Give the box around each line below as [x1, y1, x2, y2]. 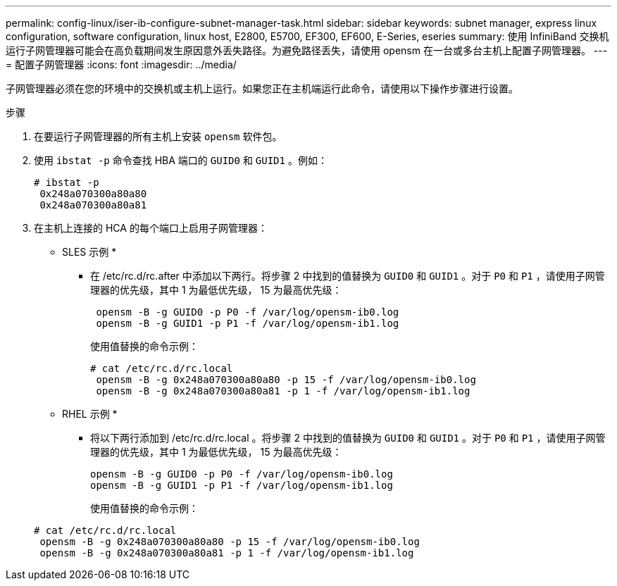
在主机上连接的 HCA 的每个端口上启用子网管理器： [34, 222, 268, 234]
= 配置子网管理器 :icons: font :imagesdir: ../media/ [6, 58, 237, 70]
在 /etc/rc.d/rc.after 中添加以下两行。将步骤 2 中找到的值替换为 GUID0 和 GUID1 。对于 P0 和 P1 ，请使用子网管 [90, 270, 605, 282]
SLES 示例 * [62, 246, 117, 258]
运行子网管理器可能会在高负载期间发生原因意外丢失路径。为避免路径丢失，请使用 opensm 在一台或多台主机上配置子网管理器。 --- [6, 44, 608, 56]
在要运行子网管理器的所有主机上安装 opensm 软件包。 [34, 130, 282, 142]
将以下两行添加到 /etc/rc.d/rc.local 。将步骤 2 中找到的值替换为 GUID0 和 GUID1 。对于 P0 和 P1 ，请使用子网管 [90, 432, 606, 444]
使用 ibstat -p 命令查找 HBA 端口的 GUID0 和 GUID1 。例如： [34, 154, 328, 166]
